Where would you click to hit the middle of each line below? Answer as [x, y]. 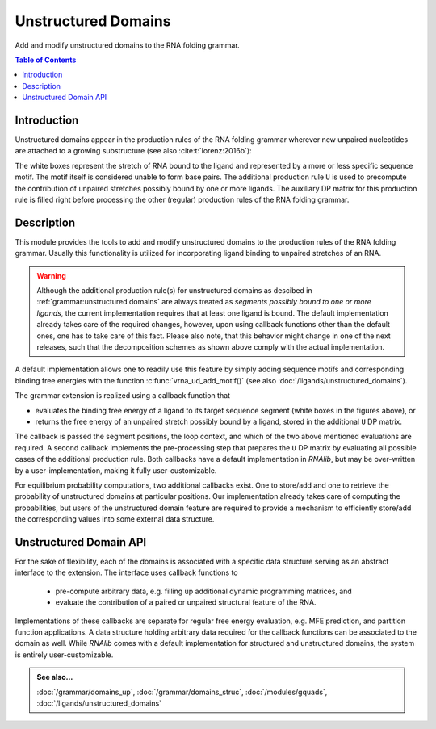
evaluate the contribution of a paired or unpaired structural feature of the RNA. [186, 602]
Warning [51, 275]
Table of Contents [46, 60]
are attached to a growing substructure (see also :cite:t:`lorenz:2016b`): [133, 151]
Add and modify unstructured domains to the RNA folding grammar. [127, 45]
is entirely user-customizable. [64, 655]
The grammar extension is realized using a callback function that [122, 396]
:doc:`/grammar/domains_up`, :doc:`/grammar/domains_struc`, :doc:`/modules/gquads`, [182, 692]
